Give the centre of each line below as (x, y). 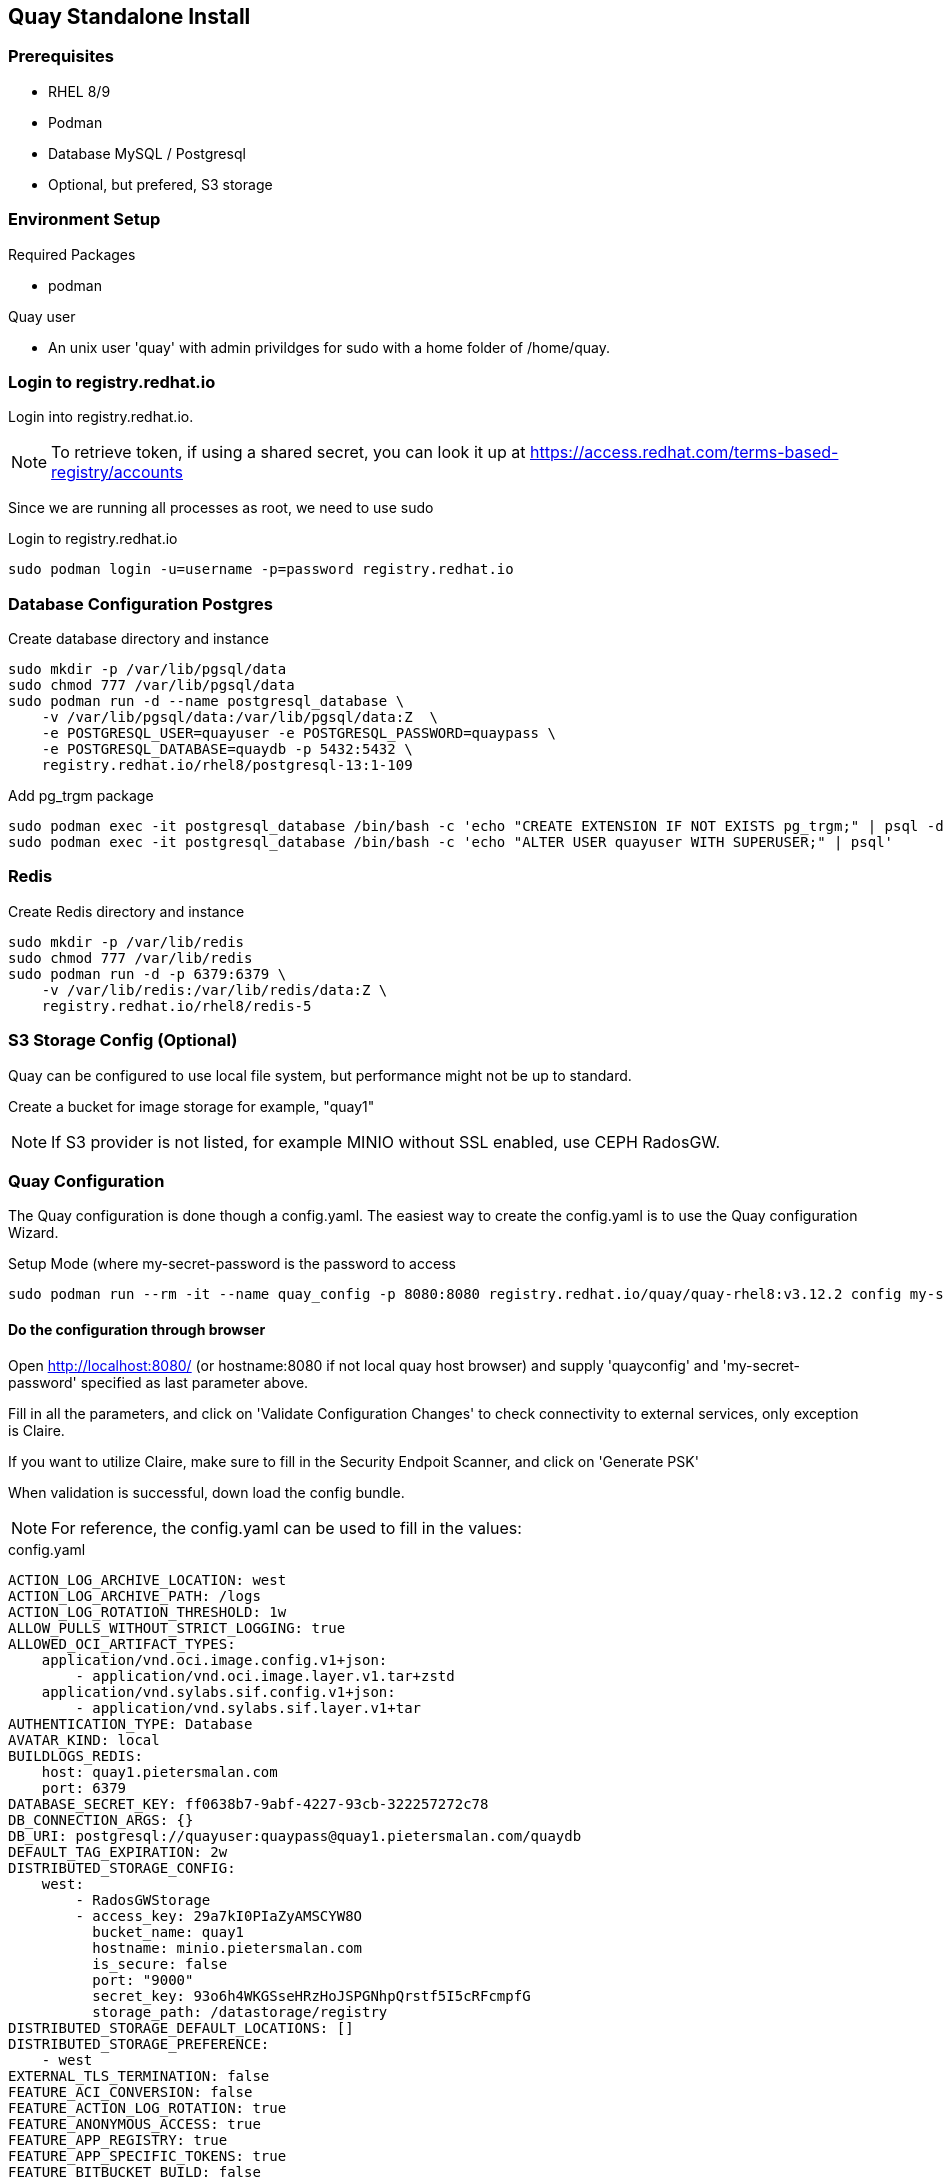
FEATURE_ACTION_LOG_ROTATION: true (147, 2107)
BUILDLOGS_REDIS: (75, 1755)
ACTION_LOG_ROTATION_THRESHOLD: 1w (147, 1611)
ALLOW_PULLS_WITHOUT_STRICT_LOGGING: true (177, 1627)
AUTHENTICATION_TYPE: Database (130, 1723)
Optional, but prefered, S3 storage (160, 184)
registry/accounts (117, 472)
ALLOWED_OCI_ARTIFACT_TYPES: (122, 1643)
